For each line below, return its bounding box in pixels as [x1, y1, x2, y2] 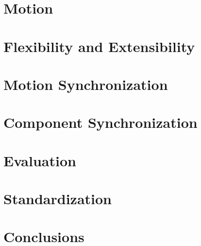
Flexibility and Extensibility [3, 36, 195, 56]
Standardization [3, 189, 112, 209]
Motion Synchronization [3, 74, 168, 94]
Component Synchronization [3, 112, 198, 132]
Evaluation [3, 150, 76, 170]
